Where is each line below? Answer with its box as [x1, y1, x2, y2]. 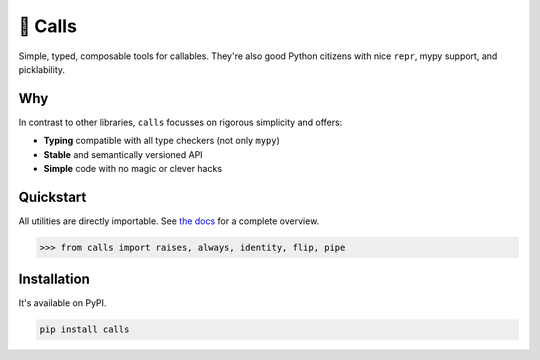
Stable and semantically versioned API [43, 148, 204, 160]
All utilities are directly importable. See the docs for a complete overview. [18, 215, 320, 227]
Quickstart [18, 188, 87, 205]
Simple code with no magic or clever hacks [43, 163, 223, 175]
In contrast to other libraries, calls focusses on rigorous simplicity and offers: [18, 116, 343, 128]
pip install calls [39, 324, 130, 335]
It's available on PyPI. [18, 297, 107, 309]
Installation [18, 271, 90, 288]
